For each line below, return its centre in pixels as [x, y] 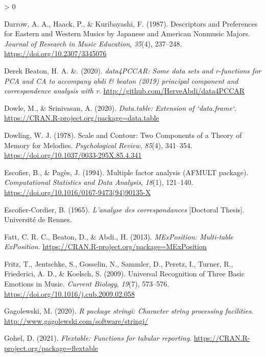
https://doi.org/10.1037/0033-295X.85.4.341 [73, 155]
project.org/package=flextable [51, 348]
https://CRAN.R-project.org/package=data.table [82, 118]
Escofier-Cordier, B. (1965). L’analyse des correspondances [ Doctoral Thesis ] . [124, 209]
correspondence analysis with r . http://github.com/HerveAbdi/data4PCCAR [125, 91]
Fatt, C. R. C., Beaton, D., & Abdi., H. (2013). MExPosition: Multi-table [119, 236]
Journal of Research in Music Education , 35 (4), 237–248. [93, 43]
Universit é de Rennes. [38, 219]
